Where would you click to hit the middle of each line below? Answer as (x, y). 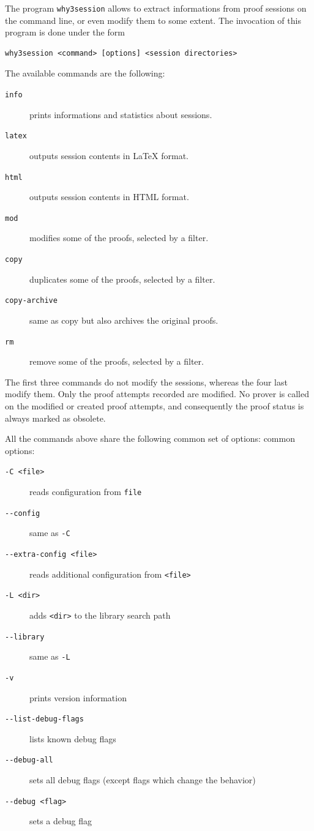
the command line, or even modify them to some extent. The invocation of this (153, 20)
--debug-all (29, 760)
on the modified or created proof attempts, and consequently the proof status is (155, 405)
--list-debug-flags (44, 719)
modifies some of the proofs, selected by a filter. (119, 238)
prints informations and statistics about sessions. (121, 114)
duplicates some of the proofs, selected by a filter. (122, 279)
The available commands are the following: (85, 73)
